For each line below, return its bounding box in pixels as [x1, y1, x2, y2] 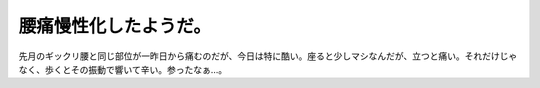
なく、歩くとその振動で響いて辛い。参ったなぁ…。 [18, 63, 228, 75]
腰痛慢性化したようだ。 [18, 15, 212, 37]
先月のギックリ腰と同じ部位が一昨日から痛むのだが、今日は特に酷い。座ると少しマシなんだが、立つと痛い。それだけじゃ [18, 50, 518, 62]
